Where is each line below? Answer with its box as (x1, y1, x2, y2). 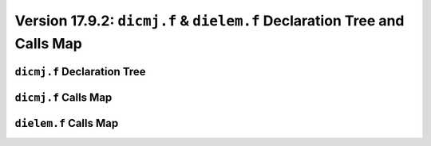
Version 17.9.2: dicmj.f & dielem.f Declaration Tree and (14, 12, 405, 29)
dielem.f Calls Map (14, 116, 119, 130)
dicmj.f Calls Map (14, 90, 113, 104)
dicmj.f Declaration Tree (14, 64, 147, 79)
